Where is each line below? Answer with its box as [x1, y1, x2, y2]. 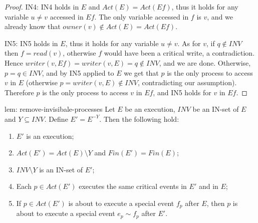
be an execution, [125, 104, 175, 114]
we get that [124, 67, 159, 78]
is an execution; [26, 130, 74, 141]
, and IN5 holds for [153, 87, 211, 97]
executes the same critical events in [79, 181, 187, 191]
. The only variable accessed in [94, 11, 189, 22]
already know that [5, 21, 61, 32]
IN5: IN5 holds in [5, 38, 58, 48]
